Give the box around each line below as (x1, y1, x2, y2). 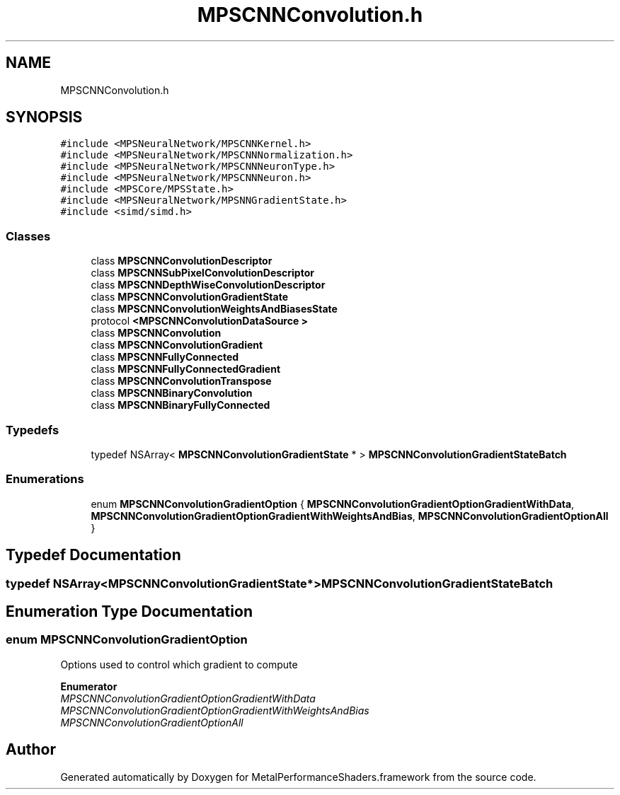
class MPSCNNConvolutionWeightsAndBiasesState (91, 303, 338, 315)
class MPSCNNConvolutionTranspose (91, 375, 272, 388)
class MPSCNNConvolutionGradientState (91, 291, 288, 303)
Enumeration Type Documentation (6, 602, 253, 620)
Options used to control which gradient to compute (60, 658, 298, 671)
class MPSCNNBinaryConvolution (91, 387, 253, 400)
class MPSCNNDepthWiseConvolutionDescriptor (91, 279, 326, 291)
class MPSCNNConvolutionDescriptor (91, 255, 272, 267)
